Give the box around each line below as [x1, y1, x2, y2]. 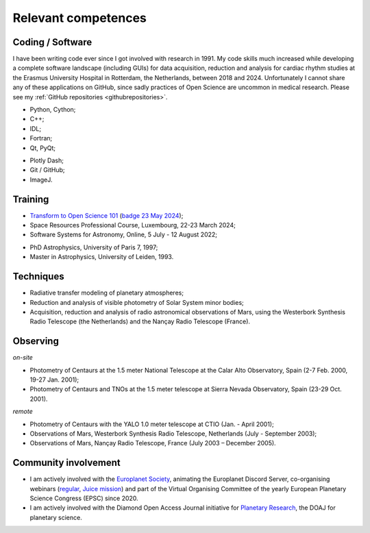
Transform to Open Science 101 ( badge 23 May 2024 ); [29, 211, 184, 219]
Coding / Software [12, 36, 92, 48]
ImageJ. [29, 175, 53, 184]
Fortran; [29, 134, 53, 142]
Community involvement [12, 457, 121, 469]
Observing [12, 336, 60, 347]
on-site [12, 354, 34, 362]
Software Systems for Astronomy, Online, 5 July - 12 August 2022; [29, 230, 218, 239]
